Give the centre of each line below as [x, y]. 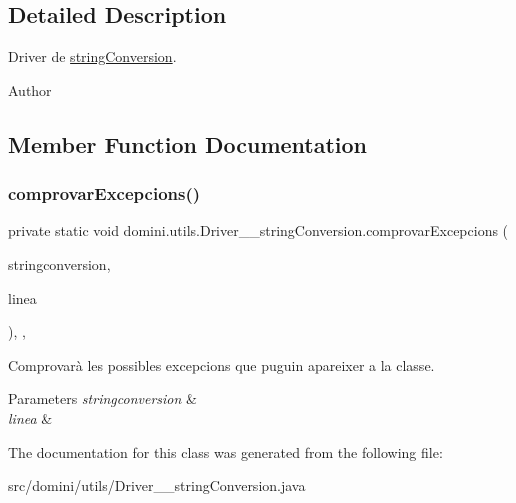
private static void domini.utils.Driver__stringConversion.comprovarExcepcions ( [258, 230]
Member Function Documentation [188, 143]
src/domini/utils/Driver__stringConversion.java [157, 485]
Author [30, 89]
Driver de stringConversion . [92, 56]
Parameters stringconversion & [102, 398]
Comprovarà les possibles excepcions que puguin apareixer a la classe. [221, 364]
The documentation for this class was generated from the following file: [225, 451]
